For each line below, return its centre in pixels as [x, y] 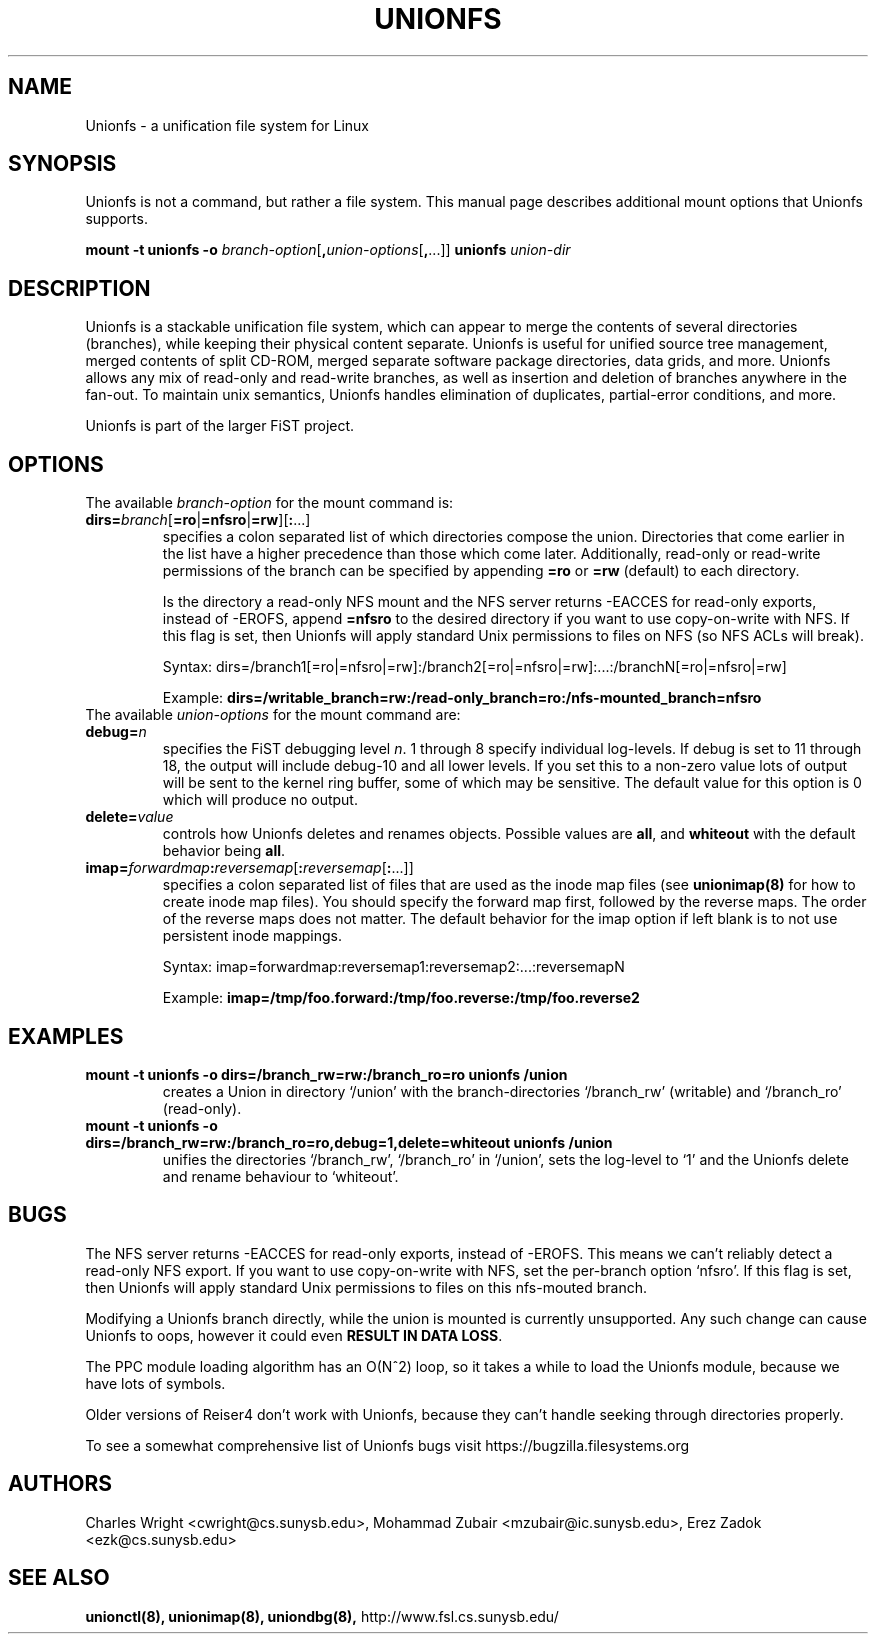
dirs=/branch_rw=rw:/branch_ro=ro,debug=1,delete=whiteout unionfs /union [349, 1142]
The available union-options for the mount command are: [273, 715]
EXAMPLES [66, 1036]
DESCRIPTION [79, 288]
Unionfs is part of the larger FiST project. [220, 426]
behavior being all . [224, 851]
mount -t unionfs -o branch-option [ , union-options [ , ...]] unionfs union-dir [328, 250]
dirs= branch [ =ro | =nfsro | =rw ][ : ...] [198, 520]
